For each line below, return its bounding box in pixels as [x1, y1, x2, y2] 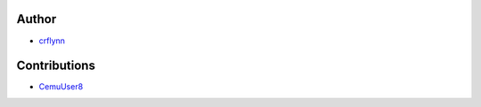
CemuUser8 [38, 81, 84, 92]
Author [16, 11, 57, 27]
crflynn [38, 35, 66, 46]
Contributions [16, 58, 95, 73]
